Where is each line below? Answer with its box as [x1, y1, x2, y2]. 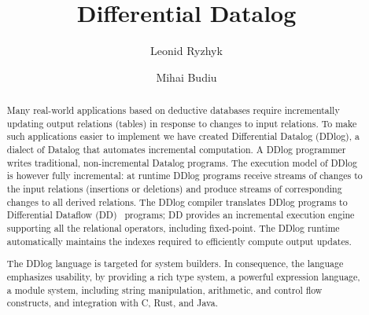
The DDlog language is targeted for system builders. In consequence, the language [6, 257, 344, 270]
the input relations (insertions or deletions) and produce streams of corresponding [6, 182, 342, 196]
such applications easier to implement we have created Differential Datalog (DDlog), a [6, 130, 360, 143]
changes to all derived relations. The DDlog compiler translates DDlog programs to [6, 195, 348, 208]
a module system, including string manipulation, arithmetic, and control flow [6, 283, 323, 296]
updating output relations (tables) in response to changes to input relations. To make [6, 116, 357, 130]
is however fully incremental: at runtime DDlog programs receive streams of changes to [6, 169, 363, 182]
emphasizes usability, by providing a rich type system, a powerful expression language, [6, 269, 360, 283]
